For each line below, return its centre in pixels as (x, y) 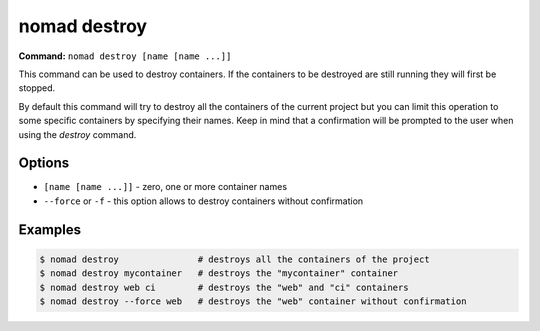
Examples (50, 229)
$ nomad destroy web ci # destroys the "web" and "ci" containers (224, 287)
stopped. (37, 88)
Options (44, 163)
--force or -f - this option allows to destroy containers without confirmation (203, 201)
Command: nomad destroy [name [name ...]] (125, 56)
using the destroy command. (77, 134)
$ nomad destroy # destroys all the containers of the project (234, 259)
